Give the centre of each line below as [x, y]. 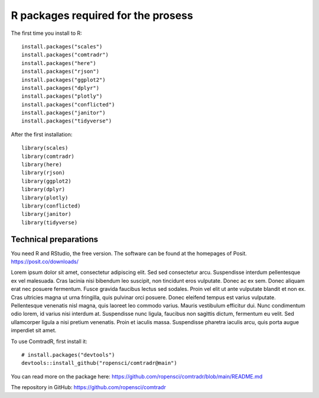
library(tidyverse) [50, 222]
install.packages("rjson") [61, 72]
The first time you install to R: [46, 33]
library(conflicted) [51, 206]
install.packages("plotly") [62, 96]
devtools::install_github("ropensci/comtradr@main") [99, 363]
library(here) [42, 165]
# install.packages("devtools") [68, 355]
